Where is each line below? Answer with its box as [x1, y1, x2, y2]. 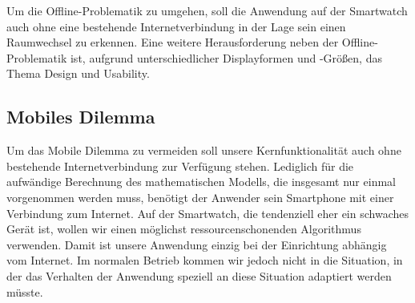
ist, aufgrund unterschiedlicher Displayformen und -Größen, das [70, 49, 382, 66]
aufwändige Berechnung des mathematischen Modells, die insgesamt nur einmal [6, 173, 396, 190]
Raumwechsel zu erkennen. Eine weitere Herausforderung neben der [6, 34, 339, 50]
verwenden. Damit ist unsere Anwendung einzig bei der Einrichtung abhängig [6, 236, 387, 252]
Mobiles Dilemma [6, 104, 155, 129]
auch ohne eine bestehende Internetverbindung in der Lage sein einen [6, 18, 346, 34]
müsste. [6, 283, 43, 300]
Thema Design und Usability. [6, 65, 150, 82]
